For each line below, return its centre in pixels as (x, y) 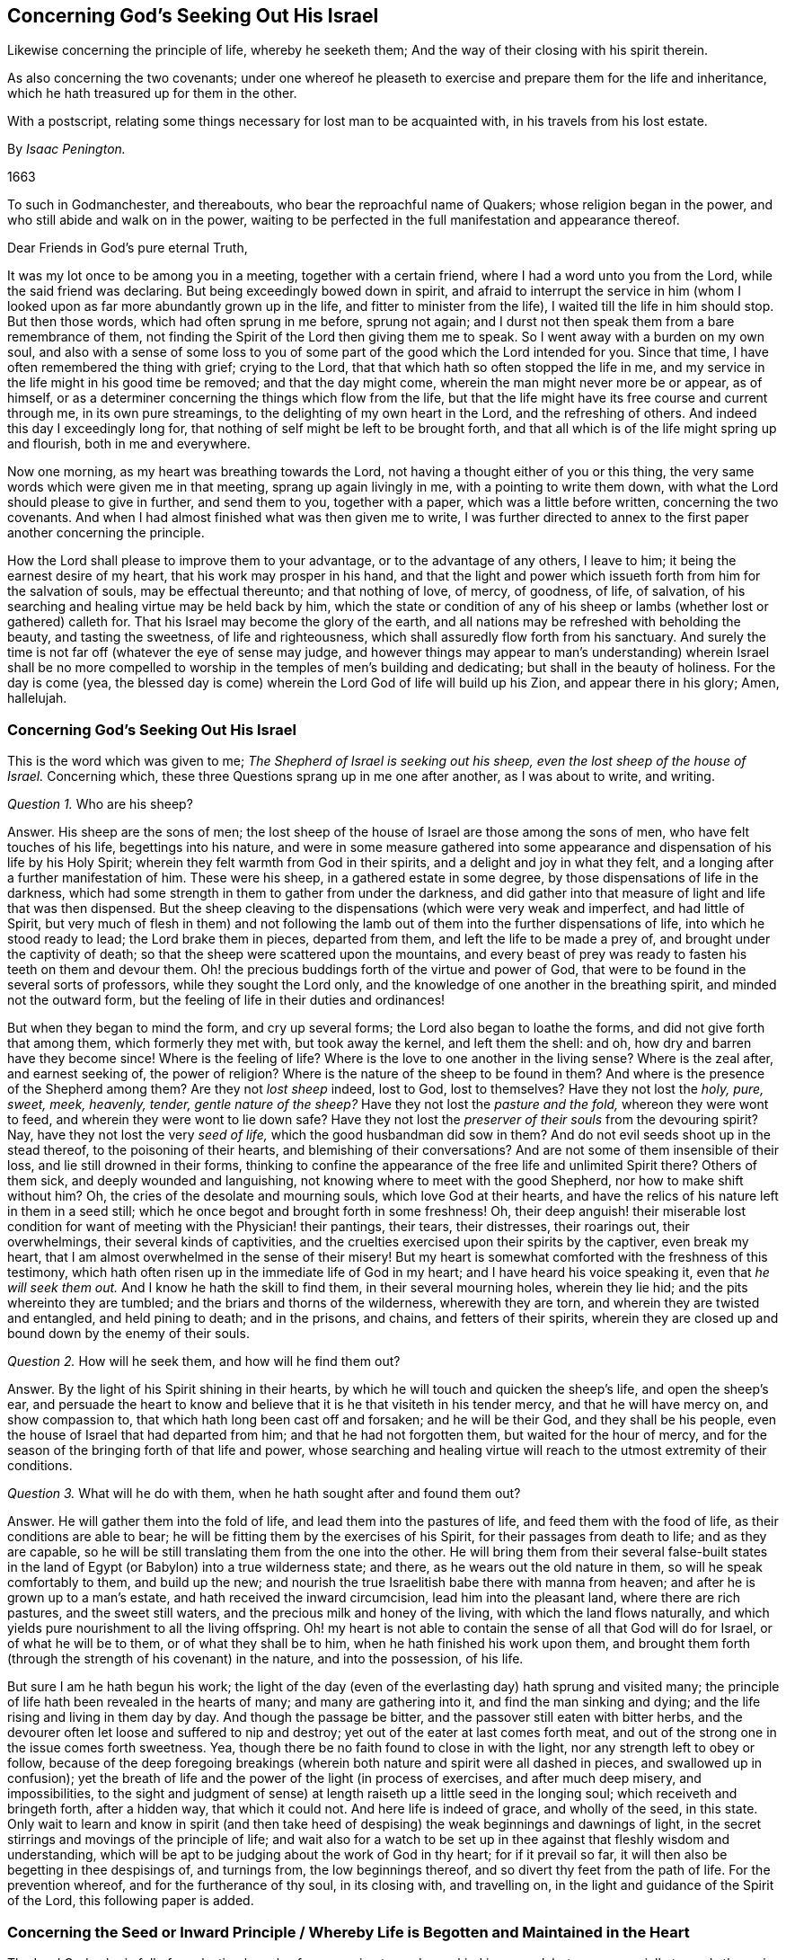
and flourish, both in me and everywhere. (129, 444)
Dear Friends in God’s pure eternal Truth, (128, 248)
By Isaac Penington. (66, 149)
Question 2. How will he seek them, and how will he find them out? (204, 1361)
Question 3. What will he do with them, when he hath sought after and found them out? (264, 1494)
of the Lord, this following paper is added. (131, 1901)
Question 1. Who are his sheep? (100, 804)
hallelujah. (37, 698)
